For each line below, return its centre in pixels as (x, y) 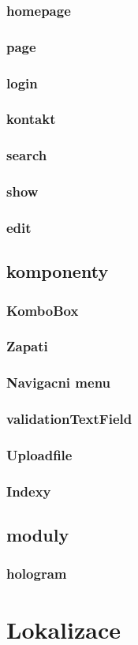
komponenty (58, 271)
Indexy (29, 491)
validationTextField (69, 419)
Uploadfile (39, 454)
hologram (37, 574)
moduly (38, 535)
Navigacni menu (59, 382)
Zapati (27, 346)
